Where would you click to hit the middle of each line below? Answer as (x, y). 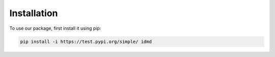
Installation (34, 13)
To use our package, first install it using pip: (55, 28)
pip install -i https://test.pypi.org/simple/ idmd (86, 41)
